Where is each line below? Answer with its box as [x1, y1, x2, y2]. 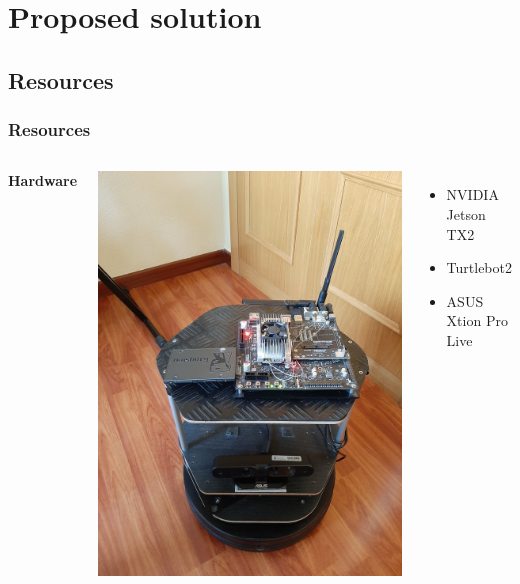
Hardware [8, 170, 78, 191]
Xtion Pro [446, 310, 508, 331]
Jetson [446, 203, 486, 224]
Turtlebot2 [446, 257, 512, 278]
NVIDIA [446, 184, 499, 205]
